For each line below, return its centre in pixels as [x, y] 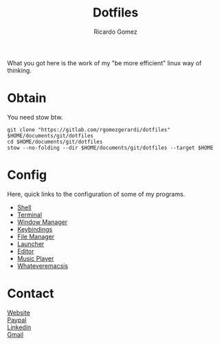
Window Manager [42, 222]
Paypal [17, 320]
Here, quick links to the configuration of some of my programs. [96, 194]
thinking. [20, 70]
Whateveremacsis [43, 265]
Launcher [31, 244]
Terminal [30, 214]
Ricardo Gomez [115, 32]
